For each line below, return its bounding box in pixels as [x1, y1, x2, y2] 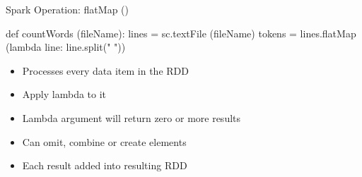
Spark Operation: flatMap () [6, 2, 129, 16]
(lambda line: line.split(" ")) [6, 39, 126, 54]
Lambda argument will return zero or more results [22, 110, 241, 125]
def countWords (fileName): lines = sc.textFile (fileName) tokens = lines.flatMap [6, 25, 356, 40]
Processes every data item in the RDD [22, 63, 189, 78]
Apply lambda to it [22, 87, 107, 102]
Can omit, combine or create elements [22, 134, 187, 149]
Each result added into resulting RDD [22, 158, 187, 173]
